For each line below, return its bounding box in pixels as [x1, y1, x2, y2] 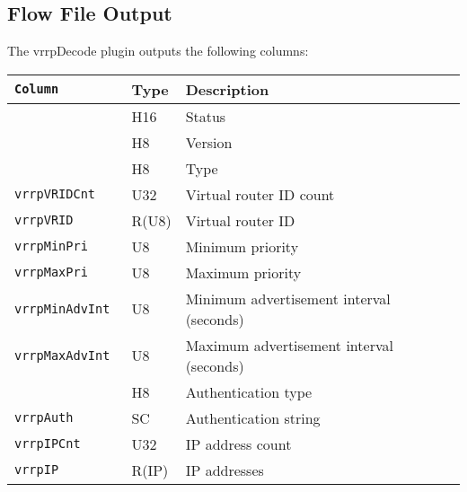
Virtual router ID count [185, 183, 335, 205]
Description [185, 78, 269, 100]
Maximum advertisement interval [185, 334, 393, 356]
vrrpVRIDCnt [14, 187, 96, 202]
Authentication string [185, 407, 321, 428]
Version [185, 131, 233, 153]
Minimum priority [185, 235, 299, 257]
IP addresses [185, 459, 264, 480]
